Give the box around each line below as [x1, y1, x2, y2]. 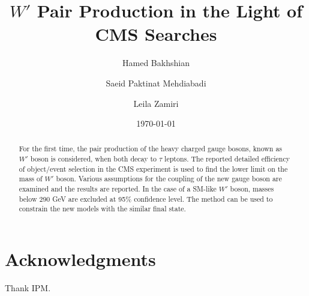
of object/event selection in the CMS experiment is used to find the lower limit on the [19, 163, 288, 174]
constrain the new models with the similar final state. [19, 204, 186, 214]
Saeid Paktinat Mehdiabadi [106, 76, 206, 89]
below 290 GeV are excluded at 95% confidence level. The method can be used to [19, 193, 273, 204]
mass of [19, 174, 43, 184]
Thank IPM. [5, 282, 51, 294]
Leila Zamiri [133, 97, 179, 109]
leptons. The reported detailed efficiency [164, 154, 290, 164]
